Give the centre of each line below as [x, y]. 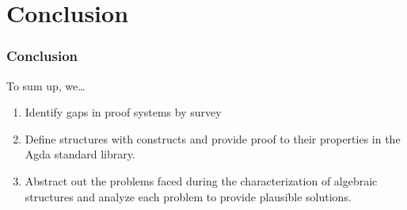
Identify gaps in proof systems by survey [123, 112]
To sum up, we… [46, 85]
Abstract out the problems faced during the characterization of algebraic [201, 180]
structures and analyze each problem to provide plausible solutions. [188, 196]
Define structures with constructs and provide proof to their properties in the [213, 138]
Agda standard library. [80, 154]
